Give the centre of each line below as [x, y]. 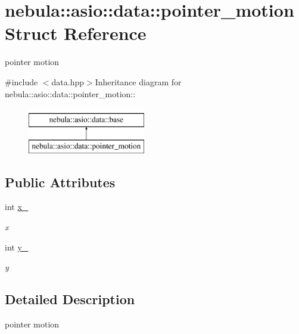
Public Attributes [60, 182]
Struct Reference [76, 33]
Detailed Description [70, 299]
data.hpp [68, 81]
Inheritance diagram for [138, 81]
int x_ [17, 207]
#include [21, 81]
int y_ [17, 247]
